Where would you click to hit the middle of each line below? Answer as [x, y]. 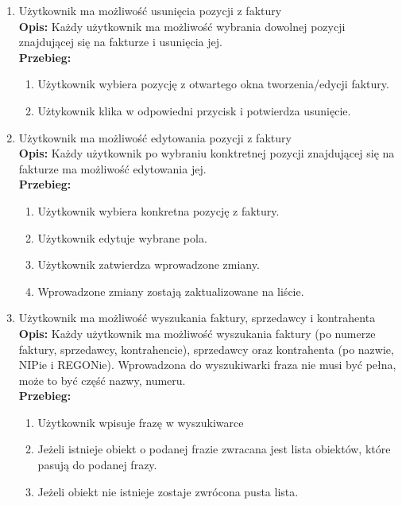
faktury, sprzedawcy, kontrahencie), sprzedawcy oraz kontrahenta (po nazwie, [206, 349]
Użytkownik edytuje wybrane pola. [122, 237]
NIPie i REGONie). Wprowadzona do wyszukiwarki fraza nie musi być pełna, [207, 365]
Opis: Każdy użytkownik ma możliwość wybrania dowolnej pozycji [182, 26]
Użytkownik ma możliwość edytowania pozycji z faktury [155, 137]
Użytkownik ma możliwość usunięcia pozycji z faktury [150, 10]
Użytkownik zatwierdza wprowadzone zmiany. [149, 264]
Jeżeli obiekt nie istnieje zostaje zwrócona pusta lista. [168, 491]
